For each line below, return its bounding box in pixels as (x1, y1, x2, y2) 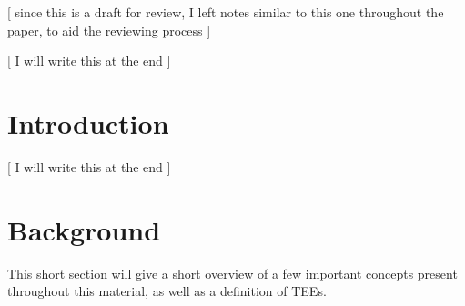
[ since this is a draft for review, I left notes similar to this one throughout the (7, 3, 444, 21)
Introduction (7, 104, 169, 141)
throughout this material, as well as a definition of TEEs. (7, 281, 327, 301)
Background (7, 210, 161, 248)
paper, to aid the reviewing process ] (7, 20, 211, 39)
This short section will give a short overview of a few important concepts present (7, 263, 458, 282)
